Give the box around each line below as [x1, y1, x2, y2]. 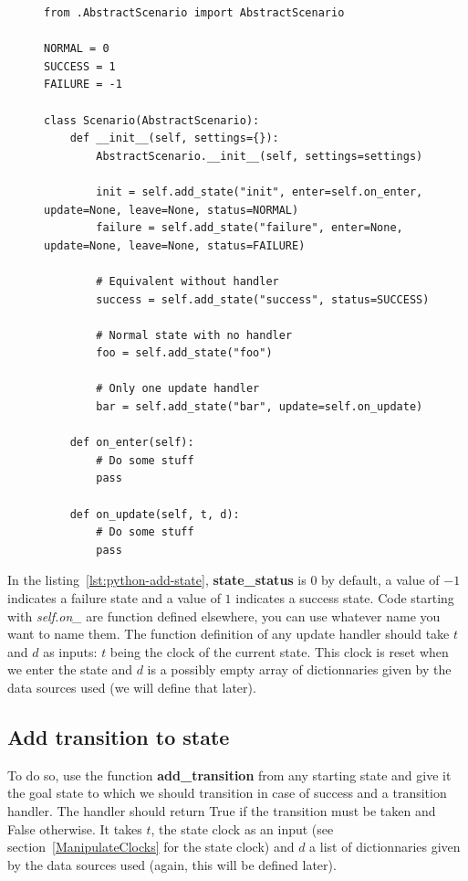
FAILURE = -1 [44, 78, 122, 91]
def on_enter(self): [69, 436, 194, 450]
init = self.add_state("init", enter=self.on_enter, [96, 185, 423, 198]
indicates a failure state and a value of [7, 589, 221, 607]
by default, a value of [321, 570, 440, 589]
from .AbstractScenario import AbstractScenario [44, 6, 345, 19]
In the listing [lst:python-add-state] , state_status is [7, 570, 307, 589]
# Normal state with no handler [96, 328, 293, 342]
